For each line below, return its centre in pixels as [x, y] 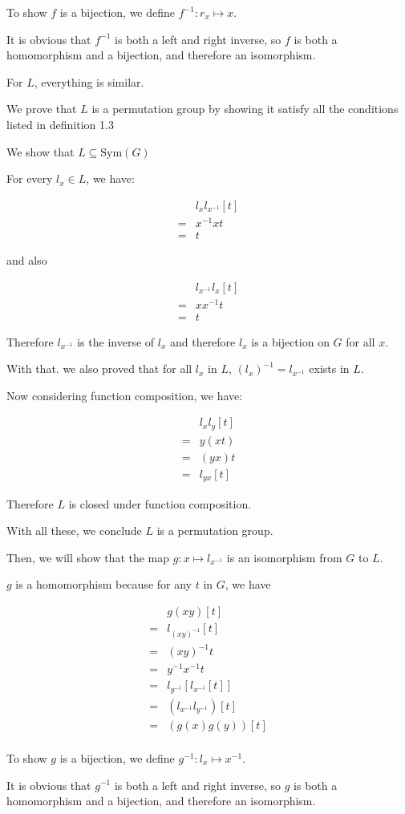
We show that [40, 151]
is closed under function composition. [160, 503]
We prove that [42, 109]
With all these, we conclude [74, 531]
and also [27, 259]
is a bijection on [290, 341]
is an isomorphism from [284, 557]
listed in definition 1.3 [60, 124]
